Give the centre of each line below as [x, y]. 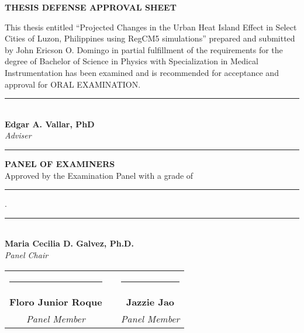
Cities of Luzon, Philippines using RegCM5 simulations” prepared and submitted [150, 38]
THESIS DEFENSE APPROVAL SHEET [91, 7]
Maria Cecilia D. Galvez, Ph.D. [69, 243]
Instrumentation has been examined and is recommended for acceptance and [142, 72]
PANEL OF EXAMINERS [60, 163]
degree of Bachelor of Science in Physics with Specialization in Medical [132, 61]
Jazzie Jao [150, 301]
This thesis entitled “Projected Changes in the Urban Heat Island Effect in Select [151, 27]
